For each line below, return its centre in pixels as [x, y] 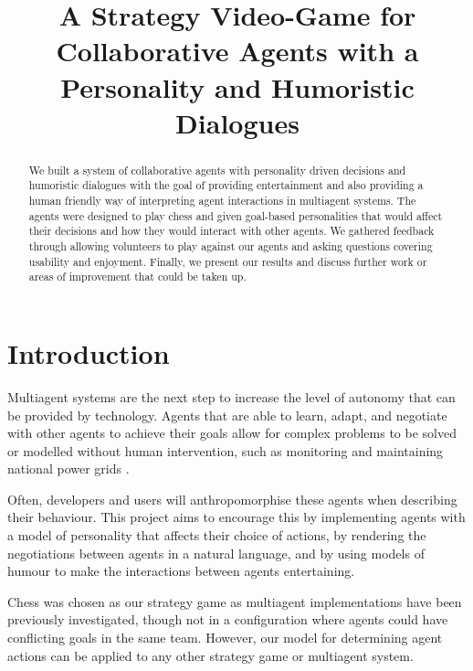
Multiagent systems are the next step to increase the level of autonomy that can [231, 396]
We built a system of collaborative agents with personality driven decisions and [217, 170]
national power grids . [68, 469]
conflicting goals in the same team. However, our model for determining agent [225, 638]
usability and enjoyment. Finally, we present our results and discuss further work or [228, 261]
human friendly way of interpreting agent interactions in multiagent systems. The [222, 201]
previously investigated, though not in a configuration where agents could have [228, 619]
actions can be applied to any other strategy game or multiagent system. [210, 655]
